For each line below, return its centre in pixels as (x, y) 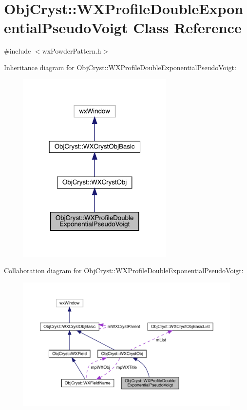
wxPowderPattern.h (72, 51)
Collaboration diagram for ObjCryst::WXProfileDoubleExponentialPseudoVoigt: (124, 270)
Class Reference (187, 28)
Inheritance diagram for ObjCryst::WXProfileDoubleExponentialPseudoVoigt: (120, 67)
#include (18, 51)
